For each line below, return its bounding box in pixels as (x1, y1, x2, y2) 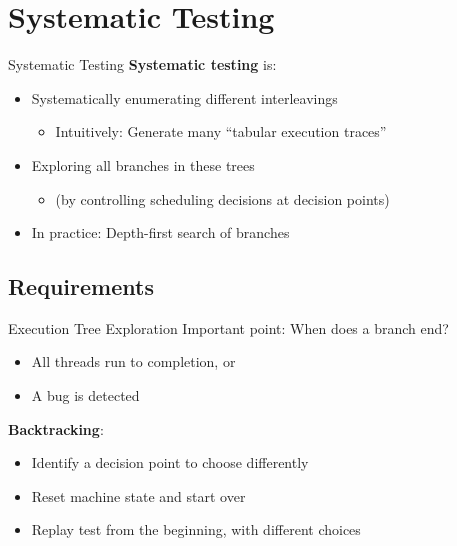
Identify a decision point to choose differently (31, 452, 309, 473)
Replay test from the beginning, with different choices (31, 519, 361, 540)
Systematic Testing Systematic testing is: (8, 54, 277, 75)
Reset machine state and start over (31, 485, 246, 506)
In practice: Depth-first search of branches (31, 222, 290, 243)
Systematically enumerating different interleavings (31, 87, 338, 108)
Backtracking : (8, 418, 104, 439)
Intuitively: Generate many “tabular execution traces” (55, 121, 387, 142)
